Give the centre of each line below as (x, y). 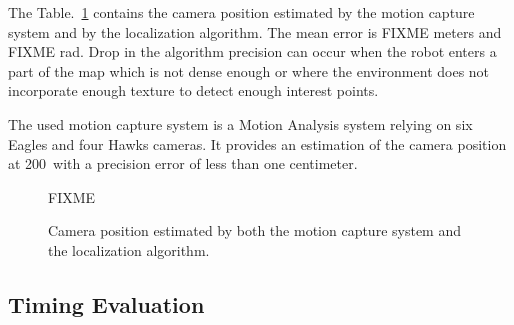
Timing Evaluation (106, 303)
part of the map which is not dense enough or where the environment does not (249, 70)
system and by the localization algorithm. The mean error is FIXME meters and (255, 31)
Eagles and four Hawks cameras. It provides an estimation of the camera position (257, 143)
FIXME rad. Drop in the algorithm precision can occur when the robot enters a (252, 51)
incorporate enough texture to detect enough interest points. (193, 90)
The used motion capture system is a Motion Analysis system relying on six (240, 123)
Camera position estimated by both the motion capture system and (254, 230)
